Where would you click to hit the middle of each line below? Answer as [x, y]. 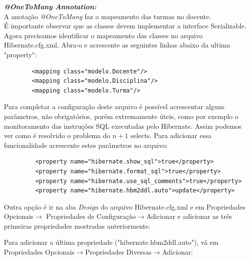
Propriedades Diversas [118, 252]
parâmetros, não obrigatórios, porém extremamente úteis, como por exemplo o [121, 116]
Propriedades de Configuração [91, 216]
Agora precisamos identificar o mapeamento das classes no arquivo [103, 35]
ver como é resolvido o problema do [57, 135]
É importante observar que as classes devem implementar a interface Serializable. [125, 26]
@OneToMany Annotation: [50, 6]
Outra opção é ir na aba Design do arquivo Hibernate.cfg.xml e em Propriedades [125, 206]
